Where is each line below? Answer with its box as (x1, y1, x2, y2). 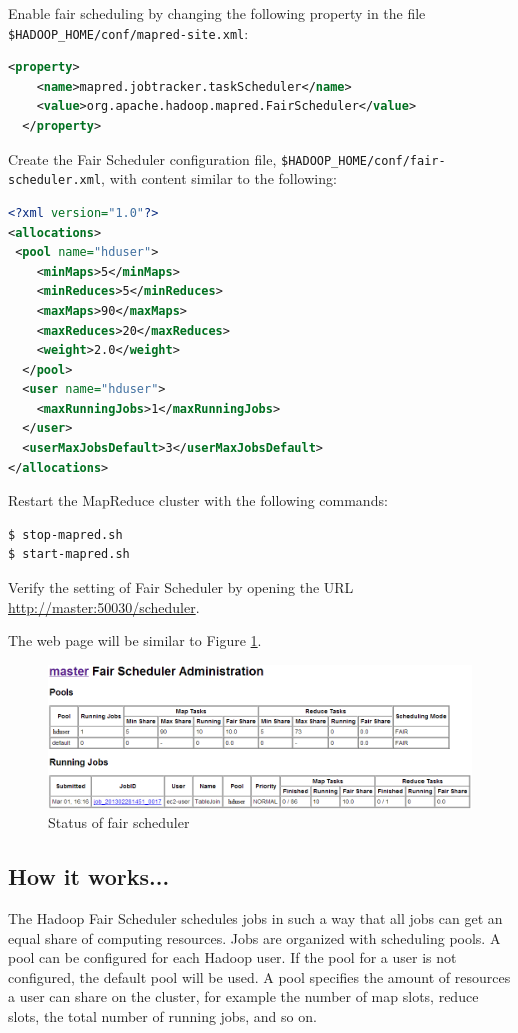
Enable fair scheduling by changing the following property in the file (8, 3, 426, 23)
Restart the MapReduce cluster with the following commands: (8, 490, 388, 511)
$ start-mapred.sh (8, 547, 130, 562)
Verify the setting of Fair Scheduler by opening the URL (8, 577, 354, 598)
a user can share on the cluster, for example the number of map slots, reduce (8, 986, 479, 1007)
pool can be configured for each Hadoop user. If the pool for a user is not (8, 947, 457, 968)
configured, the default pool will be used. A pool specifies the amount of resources (8, 966, 511, 987)
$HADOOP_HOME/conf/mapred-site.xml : (8, 22, 249, 43)
